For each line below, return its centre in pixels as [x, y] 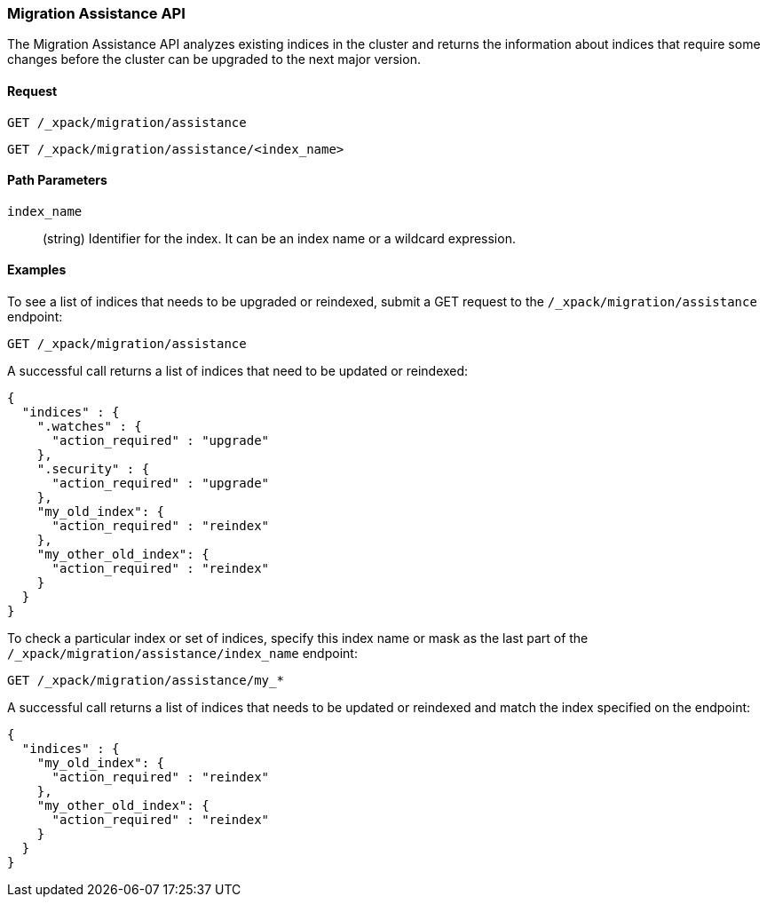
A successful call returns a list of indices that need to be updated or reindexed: [238, 371]
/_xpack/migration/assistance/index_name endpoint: [182, 654]
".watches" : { [89, 427]
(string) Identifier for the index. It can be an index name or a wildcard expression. [279, 238]
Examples [37, 270]
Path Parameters [57, 180]
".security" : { [93, 469]
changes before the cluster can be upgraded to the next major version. [214, 59]
